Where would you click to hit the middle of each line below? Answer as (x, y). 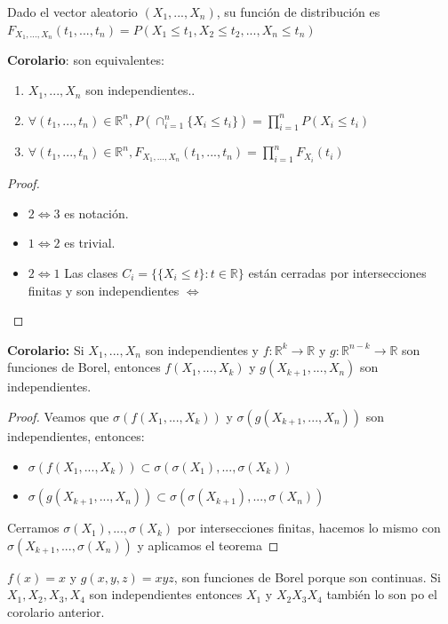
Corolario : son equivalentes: (86, 60)
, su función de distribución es (298, 12)
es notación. (96, 213)
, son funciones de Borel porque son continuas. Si (307, 577)
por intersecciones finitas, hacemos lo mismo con (309, 528)
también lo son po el (382, 594)
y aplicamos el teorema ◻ (208, 545)
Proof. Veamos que (58, 416)
